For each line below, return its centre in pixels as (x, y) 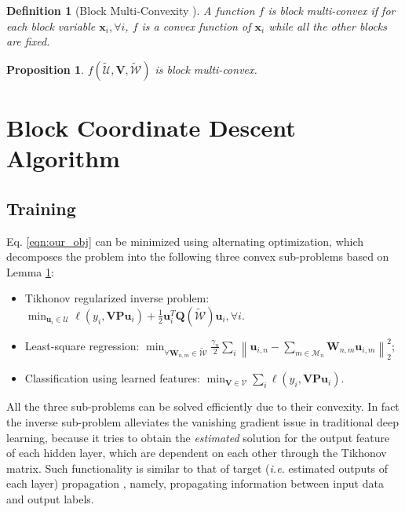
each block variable (51, 26)
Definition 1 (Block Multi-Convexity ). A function (131, 10)
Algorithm (63, 158)
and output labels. (50, 498)
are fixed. (28, 41)
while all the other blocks (328, 26)
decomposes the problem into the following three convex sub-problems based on (198, 256)
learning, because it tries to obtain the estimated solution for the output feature (198, 437)
